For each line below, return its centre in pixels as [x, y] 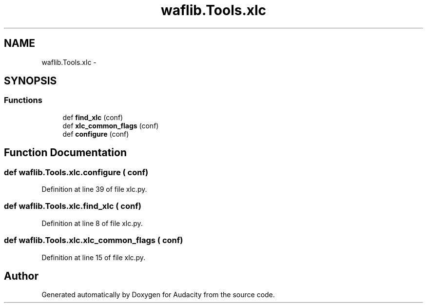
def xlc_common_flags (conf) [111, 125]
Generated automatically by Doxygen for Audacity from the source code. [158, 295]
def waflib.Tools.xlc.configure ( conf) [76, 172]
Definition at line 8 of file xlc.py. [92, 223]
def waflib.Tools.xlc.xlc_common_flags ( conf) [94, 240]
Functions [23, 100]
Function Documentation [65, 153]
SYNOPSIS [30, 81]
